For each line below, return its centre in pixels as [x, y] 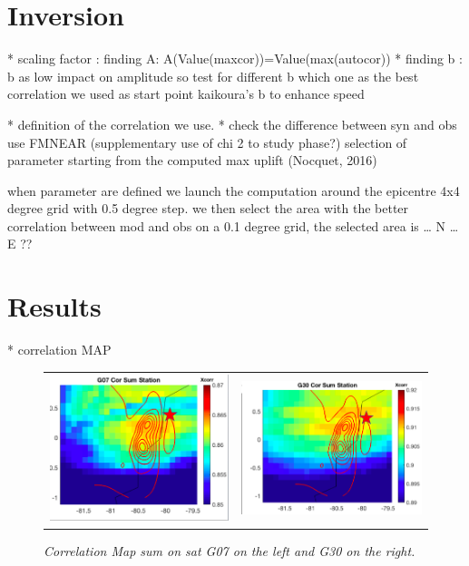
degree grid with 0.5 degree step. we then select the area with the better [208, 208]
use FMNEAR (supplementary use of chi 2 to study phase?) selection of [207, 142]
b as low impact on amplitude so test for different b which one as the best [213, 76]
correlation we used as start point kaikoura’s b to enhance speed [186, 94]
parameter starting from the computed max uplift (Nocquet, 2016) [192, 160]
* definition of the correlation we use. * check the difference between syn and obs [232, 124]
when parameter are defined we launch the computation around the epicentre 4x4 [234, 190]
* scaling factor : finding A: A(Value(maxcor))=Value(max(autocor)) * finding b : [235, 59]
